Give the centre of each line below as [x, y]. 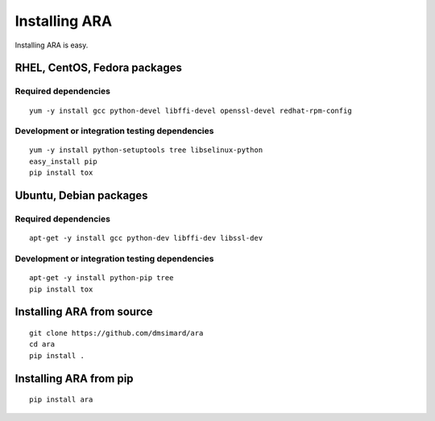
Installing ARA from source [84, 312]
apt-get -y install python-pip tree [101, 278]
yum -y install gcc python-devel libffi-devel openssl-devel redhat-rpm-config [191, 110]
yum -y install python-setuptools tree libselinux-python [146, 150]
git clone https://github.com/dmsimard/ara [116, 333]
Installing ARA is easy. [52, 45]
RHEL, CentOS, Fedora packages [99, 68]
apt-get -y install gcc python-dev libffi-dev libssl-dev [146, 238]
